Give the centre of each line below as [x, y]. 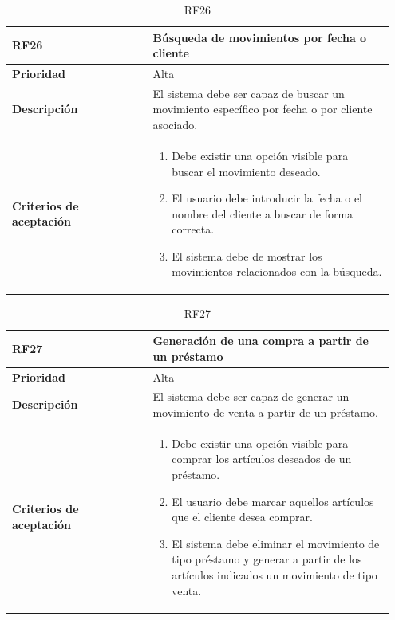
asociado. [175, 125]
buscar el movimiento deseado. [246, 171]
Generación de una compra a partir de [261, 341]
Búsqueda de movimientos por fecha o [260, 37]
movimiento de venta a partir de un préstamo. [265, 412]
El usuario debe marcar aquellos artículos [273, 501]
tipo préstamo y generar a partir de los [267, 559]
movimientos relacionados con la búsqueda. [277, 271]
